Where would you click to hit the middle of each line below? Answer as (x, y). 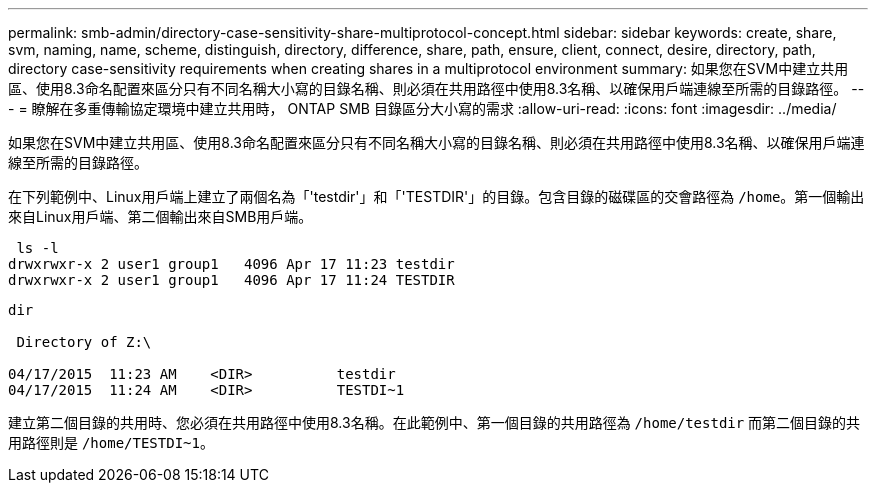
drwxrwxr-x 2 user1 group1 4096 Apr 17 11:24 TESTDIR (231, 280)
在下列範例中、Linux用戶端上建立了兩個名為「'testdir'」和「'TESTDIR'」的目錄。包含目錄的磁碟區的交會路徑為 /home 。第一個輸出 (436, 196)
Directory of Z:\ (84, 342)
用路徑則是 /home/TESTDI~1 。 (111, 442)
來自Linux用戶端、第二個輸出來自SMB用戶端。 (160, 216)
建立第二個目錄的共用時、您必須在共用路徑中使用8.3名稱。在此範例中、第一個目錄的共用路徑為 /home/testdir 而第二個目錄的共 (434, 422)
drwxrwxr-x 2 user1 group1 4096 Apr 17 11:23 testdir (231, 264)
